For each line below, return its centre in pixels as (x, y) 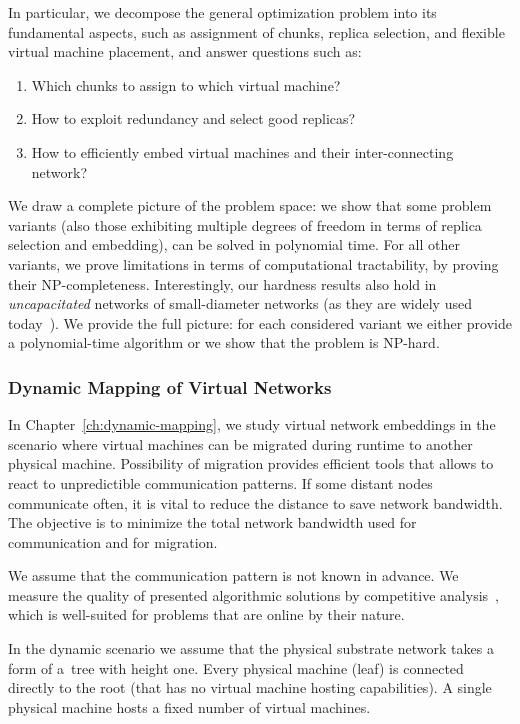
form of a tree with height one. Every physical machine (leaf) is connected (236, 667)
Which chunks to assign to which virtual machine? (186, 84)
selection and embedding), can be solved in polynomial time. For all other (234, 244)
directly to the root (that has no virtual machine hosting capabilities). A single (250, 687)
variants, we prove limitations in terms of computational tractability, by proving (253, 263)
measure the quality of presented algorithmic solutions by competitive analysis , (253, 594)
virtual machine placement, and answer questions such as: (185, 51)
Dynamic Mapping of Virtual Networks (170, 386)
